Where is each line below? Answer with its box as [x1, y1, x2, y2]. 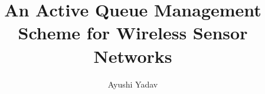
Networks [93, 43, 172, 68]
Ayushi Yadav [107, 78, 158, 90]
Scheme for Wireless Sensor [18, 21, 248, 45]
